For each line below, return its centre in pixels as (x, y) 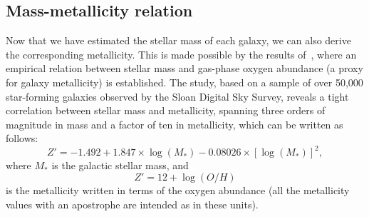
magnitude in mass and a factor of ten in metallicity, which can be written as (175, 124)
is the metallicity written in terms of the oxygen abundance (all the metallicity (178, 190)
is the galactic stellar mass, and (120, 165)
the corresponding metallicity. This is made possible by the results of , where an (181, 54)
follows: (22, 138)
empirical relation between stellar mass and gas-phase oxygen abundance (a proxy (184, 68)
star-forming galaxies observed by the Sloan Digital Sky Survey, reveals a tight (177, 96)
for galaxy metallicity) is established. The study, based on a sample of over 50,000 (184, 82)
